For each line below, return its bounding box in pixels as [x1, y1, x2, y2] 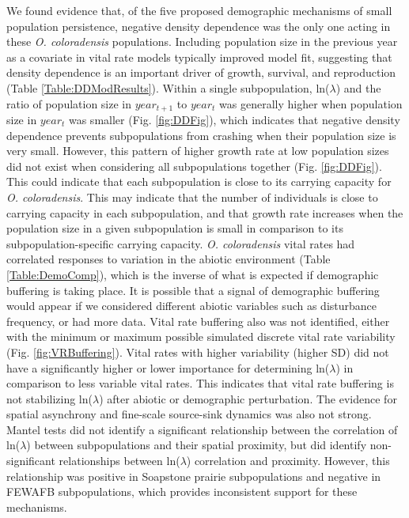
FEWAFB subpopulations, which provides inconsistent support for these [6, 483, 358, 500]
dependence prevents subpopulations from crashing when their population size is [6, 127, 396, 143]
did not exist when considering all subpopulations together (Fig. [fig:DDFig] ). [6, 157, 382, 174]
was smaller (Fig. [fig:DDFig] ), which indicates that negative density [68, 112, 400, 128]
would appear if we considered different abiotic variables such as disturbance [6, 297, 377, 314]
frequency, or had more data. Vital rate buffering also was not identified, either [6, 312, 390, 329]
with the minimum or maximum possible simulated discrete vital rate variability [6, 328, 396, 345]
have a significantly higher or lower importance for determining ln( [6, 359, 330, 376]
